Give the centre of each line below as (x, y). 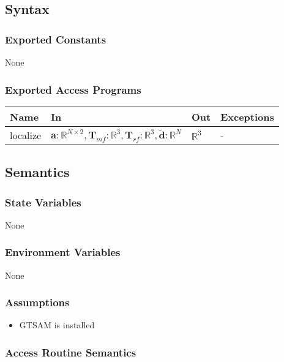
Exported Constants (56, 39)
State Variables (43, 202)
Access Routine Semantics (71, 352)
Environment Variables (63, 252)
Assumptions (37, 302)
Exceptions (247, 116)
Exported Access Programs (73, 89)
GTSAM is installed (57, 325)
